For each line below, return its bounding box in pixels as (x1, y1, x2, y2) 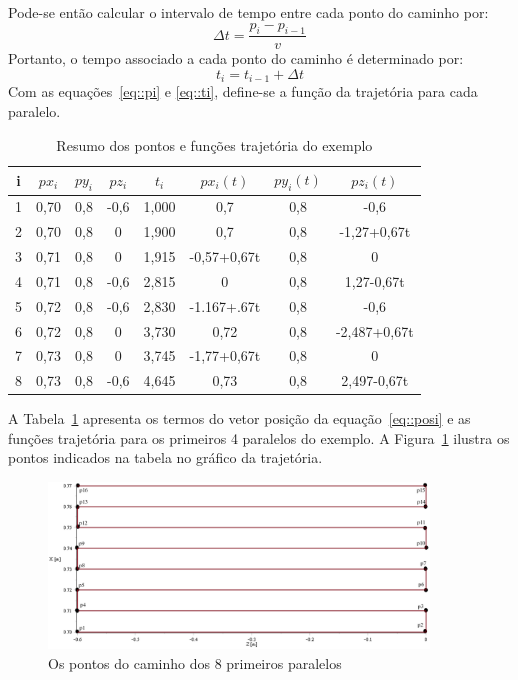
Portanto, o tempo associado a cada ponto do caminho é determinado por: (8, 48, 464, 69)
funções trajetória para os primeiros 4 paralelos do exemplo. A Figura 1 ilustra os (8, 427, 510, 448)
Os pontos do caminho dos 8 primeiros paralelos (48, 652, 342, 673)
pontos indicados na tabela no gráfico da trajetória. (8, 447, 323, 468)
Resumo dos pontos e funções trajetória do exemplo (56, 134, 373, 155)
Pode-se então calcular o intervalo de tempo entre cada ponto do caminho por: (8, 2, 489, 22)
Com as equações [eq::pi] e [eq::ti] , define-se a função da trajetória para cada (8, 81, 478, 102)
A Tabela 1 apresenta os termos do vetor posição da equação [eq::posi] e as (8, 408, 471, 429)
